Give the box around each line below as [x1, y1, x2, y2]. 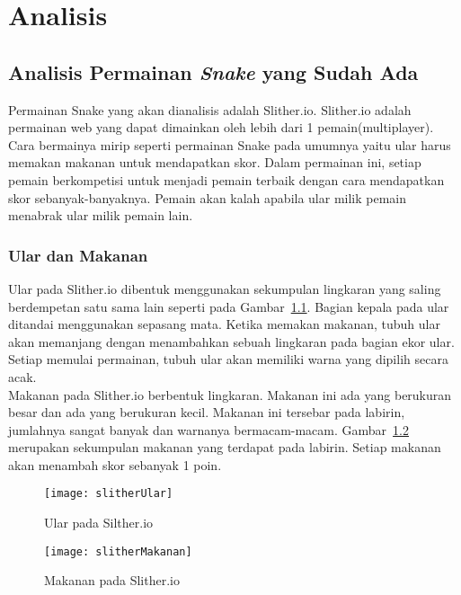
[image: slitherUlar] [44, 487, 173, 501]
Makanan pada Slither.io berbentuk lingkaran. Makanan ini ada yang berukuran [8, 385, 452, 404]
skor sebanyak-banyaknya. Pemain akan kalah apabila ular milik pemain [8, 188, 407, 207]
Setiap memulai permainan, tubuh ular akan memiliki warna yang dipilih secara [8, 350, 448, 369]
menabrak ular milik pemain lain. [8, 206, 193, 225]
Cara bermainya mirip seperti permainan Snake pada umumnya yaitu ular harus [8, 135, 451, 154]
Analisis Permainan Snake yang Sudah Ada [8, 58, 419, 85]
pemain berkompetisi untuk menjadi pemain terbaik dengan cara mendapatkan [8, 170, 445, 189]
